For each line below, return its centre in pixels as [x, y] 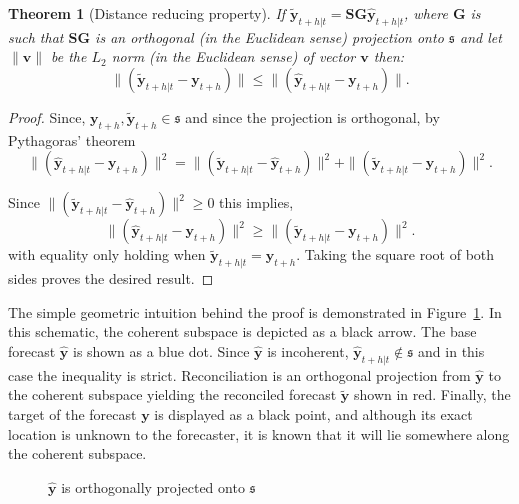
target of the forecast [72, 413]
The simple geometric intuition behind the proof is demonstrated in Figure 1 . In [255, 311]
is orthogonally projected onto [153, 486]
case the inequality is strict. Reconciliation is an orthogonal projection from [239, 374]
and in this [451, 350]
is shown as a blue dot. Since [161, 350]
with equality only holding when [107, 254]
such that [36, 36]
